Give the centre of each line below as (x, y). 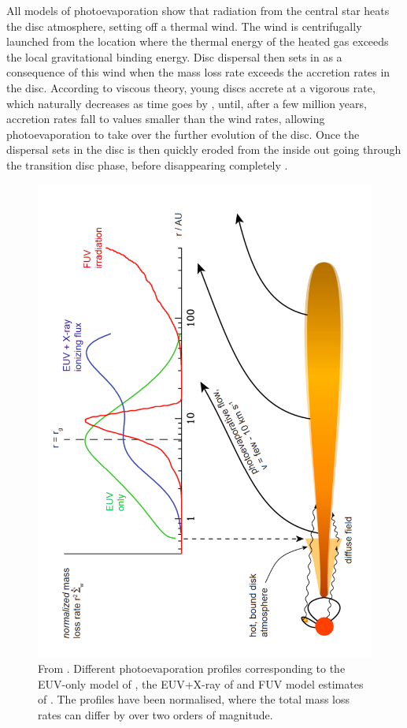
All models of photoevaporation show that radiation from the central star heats (198, 10)
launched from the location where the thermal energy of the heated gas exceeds (198, 41)
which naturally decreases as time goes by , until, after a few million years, (187, 103)
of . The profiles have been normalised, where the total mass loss (194, 699)
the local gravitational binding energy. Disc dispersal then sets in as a (174, 56)
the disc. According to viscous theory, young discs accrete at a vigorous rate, (191, 87)
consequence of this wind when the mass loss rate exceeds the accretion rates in (198, 72)
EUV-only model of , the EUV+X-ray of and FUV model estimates (201, 683)
